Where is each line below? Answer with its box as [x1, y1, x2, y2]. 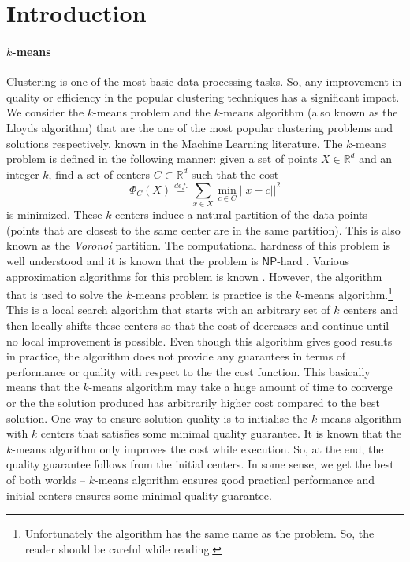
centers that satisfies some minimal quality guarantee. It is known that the [40, 425, 401, 442]
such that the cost [191, 165, 279, 182]
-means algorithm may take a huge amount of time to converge [88, 379, 393, 395]
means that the [6, 379, 80, 395]
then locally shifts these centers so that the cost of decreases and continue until [6, 316, 389, 333]
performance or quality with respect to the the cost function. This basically [6, 363, 371, 379]
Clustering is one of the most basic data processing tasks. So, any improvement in [6, 73, 402, 90]
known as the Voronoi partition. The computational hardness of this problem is [6, 237, 390, 253]
